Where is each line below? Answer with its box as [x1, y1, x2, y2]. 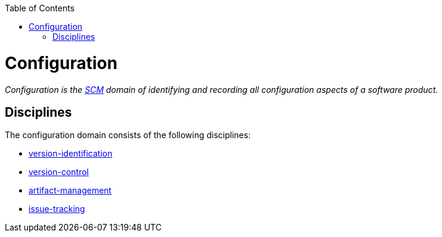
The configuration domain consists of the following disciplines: [5, 130, 251, 141]
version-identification [29, 148, 113, 159]
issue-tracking [29, 204, 85, 214]
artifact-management [29, 185, 112, 196]
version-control [29, 167, 89, 177]
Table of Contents [5, 3, 75, 13]
